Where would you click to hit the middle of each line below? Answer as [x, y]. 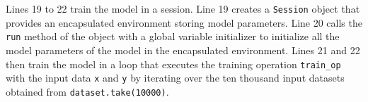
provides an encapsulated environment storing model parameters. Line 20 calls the [184, 22]
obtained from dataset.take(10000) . [87, 91]
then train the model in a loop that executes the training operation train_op [173, 64]
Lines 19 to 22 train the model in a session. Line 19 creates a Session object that [183, 8]
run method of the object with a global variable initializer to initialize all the [173, 36]
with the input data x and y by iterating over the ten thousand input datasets [175, 78]
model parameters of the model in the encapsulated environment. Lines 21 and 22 [183, 50]
